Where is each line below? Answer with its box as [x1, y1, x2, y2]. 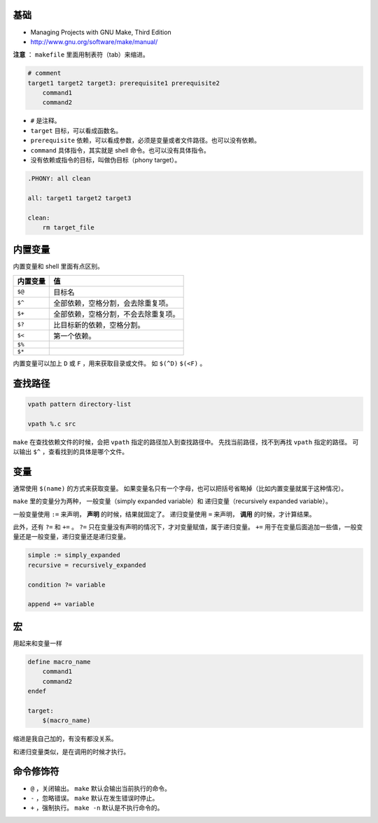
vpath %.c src [27, 420, 76, 428]
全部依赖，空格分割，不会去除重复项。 [53, 309, 180, 318]
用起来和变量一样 [13, 639, 62, 647]
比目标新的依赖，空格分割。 [53, 320, 145, 330]
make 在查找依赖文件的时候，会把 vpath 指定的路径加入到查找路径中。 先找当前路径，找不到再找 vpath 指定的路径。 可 [13, 437, 359, 446]
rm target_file [42, 223, 94, 231]
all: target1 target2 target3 [27, 194, 132, 202]
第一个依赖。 [53, 331, 96, 341]
